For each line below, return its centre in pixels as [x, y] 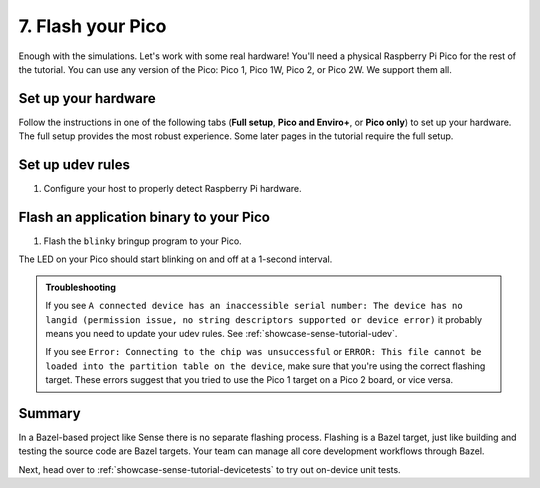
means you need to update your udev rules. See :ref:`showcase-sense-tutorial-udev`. [221, 333]
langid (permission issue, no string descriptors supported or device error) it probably [264, 319]
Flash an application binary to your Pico [144, 216]
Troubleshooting [81, 287]
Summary [49, 413]
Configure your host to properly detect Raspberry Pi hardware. [172, 189]
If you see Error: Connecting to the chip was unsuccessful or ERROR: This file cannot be [263, 352]
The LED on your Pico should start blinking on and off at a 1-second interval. [175, 259]
